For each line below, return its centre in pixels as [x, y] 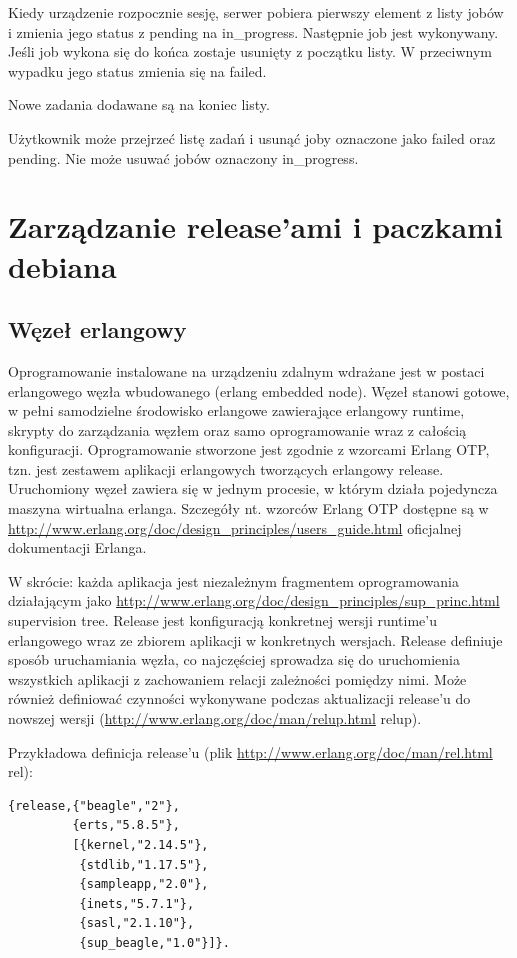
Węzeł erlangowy [97, 329]
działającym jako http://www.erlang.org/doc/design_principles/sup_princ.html [254, 600]
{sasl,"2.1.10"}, [137, 923]
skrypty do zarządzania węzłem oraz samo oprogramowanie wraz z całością [237, 429]
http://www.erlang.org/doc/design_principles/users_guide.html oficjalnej [235, 527]
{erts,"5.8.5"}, [126, 825]
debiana [62, 265]
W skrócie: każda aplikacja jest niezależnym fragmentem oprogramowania [234, 580]
